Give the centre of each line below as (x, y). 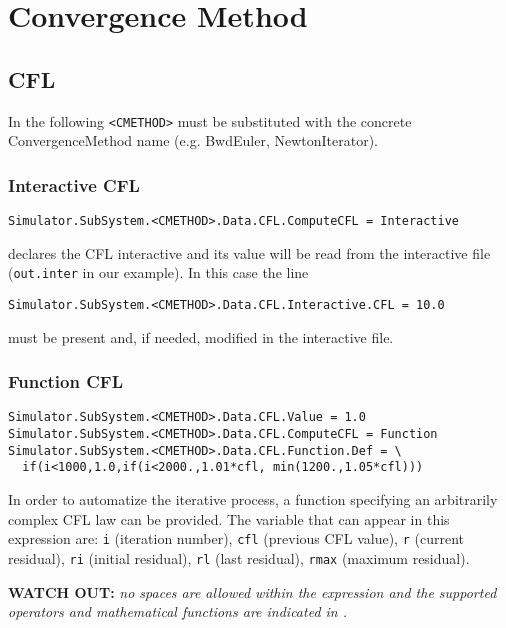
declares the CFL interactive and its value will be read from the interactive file (249, 252)
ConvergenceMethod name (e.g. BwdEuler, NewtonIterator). (193, 140)
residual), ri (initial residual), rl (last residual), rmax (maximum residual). (239, 557)
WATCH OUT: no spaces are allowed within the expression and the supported (252, 591)
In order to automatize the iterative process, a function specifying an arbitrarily (253, 499)
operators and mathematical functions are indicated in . (178, 611)
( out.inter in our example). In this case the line (158, 272)
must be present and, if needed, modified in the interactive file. (201, 336)
